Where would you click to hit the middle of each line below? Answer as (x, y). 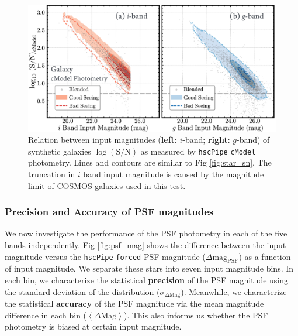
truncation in (52, 174)
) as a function (265, 256)
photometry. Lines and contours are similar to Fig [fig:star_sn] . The (150, 162)
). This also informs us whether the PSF (196, 315)
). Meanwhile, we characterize (234, 291)
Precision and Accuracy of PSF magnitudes (109, 212)
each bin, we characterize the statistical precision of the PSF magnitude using (147, 280)
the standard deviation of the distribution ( (82, 291)
